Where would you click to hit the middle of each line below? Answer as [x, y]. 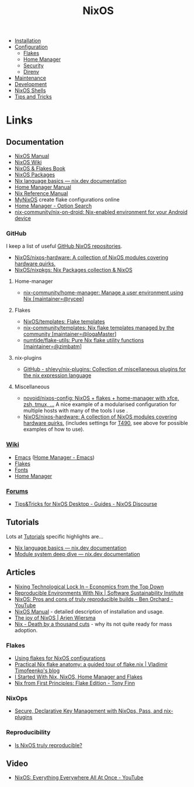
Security [33, 66]
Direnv [31, 72]
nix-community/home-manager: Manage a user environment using [103, 293]
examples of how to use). [54, 430]
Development [31, 84]
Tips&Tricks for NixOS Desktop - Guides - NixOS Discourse [86, 504]
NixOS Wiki [28, 162]
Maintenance [30, 78]
